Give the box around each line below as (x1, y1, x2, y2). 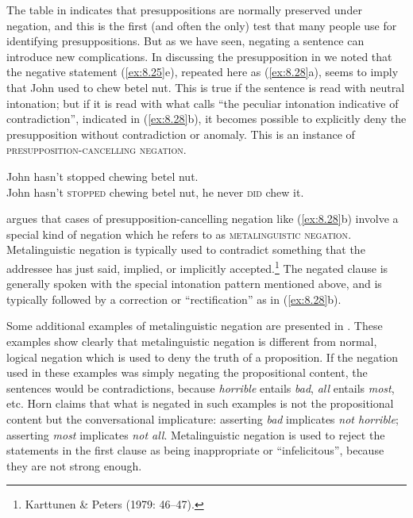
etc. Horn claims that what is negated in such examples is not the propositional (6, 395, 394, 412)
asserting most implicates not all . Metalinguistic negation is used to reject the (6, 426, 385, 443)
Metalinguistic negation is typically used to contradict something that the (6, 241, 365, 258)
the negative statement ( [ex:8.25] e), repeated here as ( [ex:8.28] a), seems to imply (6, 63, 399, 80)
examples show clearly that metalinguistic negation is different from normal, (6, 332, 377, 349)
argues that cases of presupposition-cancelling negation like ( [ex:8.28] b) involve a (6, 210, 399, 227)
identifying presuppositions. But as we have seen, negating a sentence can (6, 33, 365, 49)
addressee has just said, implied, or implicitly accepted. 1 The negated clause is (6, 257, 388, 276)
